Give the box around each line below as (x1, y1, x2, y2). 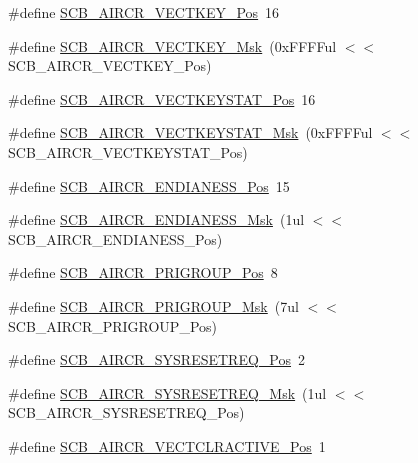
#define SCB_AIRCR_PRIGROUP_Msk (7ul (8, 295, 299, 316)
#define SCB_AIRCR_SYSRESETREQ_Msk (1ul (8, 382, 327, 403)
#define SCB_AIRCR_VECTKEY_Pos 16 (8, 2, 280, 22)
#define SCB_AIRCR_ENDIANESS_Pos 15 (8, 175, 290, 196)
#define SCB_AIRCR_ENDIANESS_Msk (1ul (8, 209, 305, 230)
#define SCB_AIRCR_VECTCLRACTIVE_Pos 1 (8, 435, 326, 456)
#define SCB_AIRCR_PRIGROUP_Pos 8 (8, 262, 278, 283)
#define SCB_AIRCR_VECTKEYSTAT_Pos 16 (8, 88, 316, 109)
